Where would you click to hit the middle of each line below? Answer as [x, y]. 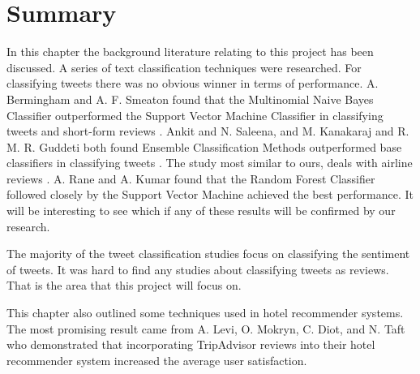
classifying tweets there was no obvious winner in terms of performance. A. [193, 83]
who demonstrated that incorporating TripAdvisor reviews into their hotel [191, 344]
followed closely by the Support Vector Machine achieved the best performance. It [210, 194]
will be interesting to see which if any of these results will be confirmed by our [201, 211]
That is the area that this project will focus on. [124, 285]
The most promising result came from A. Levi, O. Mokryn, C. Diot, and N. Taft [206, 328]
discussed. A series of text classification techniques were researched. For [184, 67]
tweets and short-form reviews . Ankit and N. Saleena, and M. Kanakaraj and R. [208, 131]
